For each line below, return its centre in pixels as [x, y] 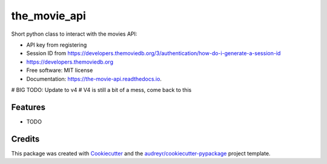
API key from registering [57, 45]
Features [28, 107]
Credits [25, 139]
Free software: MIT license [60, 70]
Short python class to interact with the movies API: [74, 34]
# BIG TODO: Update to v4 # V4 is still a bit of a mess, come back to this [101, 90]
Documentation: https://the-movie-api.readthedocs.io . [94, 79]
